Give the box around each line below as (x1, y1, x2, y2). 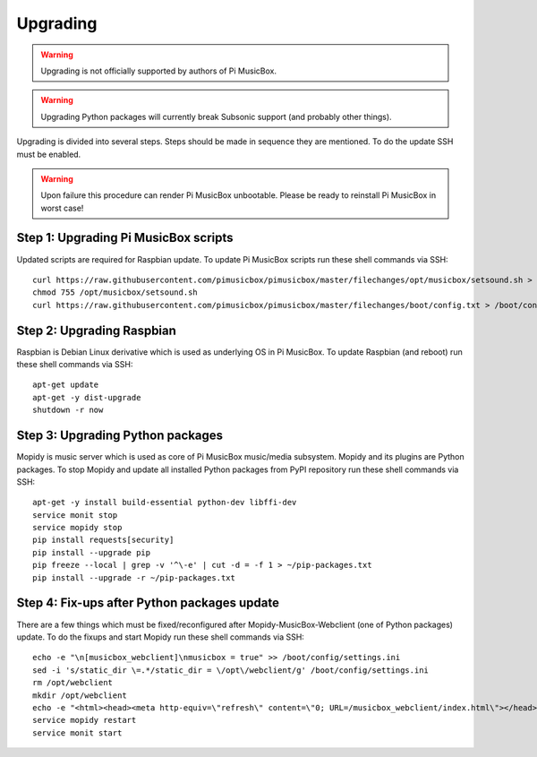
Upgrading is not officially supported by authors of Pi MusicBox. (40, 65, 277, 76)
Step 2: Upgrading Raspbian (16, 323, 176, 338)
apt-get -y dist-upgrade (32, 392, 141, 402)
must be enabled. (16, 149, 81, 159)
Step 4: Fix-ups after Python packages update (16, 596, 279, 611)
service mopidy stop (32, 522, 123, 533)
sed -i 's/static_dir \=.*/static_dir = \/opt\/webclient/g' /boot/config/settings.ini (32, 665, 430, 675)
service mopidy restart (32, 715, 137, 726)
